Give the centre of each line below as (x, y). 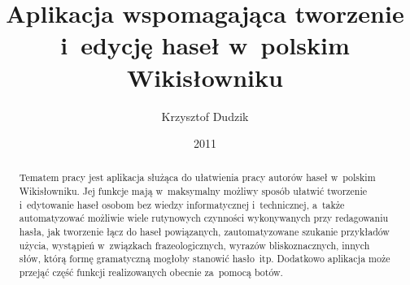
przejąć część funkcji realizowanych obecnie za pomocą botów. (151, 272)
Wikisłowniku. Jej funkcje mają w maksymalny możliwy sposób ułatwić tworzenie (193, 191)
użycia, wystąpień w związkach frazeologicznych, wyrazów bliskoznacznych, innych (194, 245)
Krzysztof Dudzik (205, 116)
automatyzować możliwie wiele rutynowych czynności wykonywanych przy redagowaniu (204, 218)
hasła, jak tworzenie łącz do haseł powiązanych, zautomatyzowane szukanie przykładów (204, 232)
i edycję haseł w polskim (205, 45)
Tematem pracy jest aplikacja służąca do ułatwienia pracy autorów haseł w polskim (197, 177)
